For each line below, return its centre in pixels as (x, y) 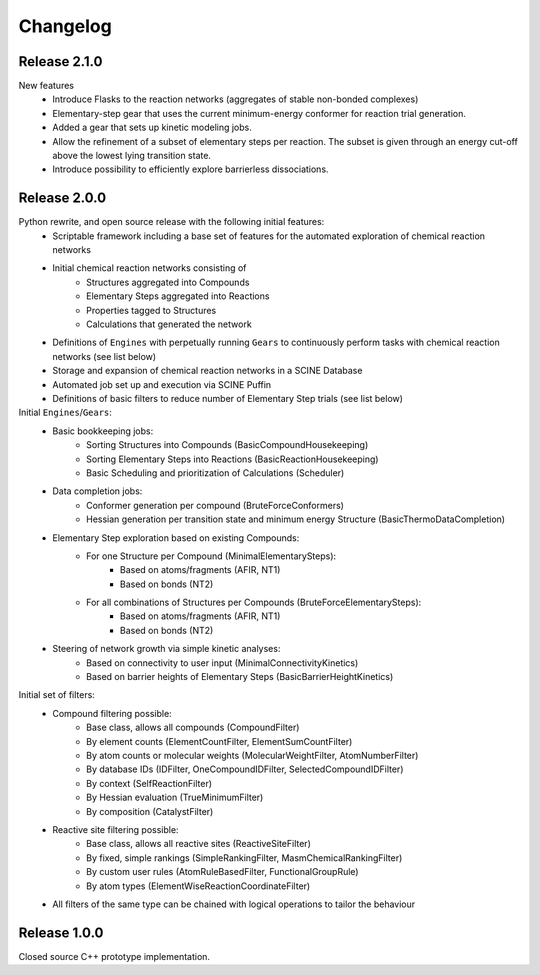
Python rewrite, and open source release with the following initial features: (171, 222)
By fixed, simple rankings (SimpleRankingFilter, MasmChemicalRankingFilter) (244, 857)
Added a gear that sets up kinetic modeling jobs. (152, 127)
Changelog (65, 26)
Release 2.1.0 (60, 61)
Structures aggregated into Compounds (168, 282)
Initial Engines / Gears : (65, 412)
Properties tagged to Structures (151, 310)
